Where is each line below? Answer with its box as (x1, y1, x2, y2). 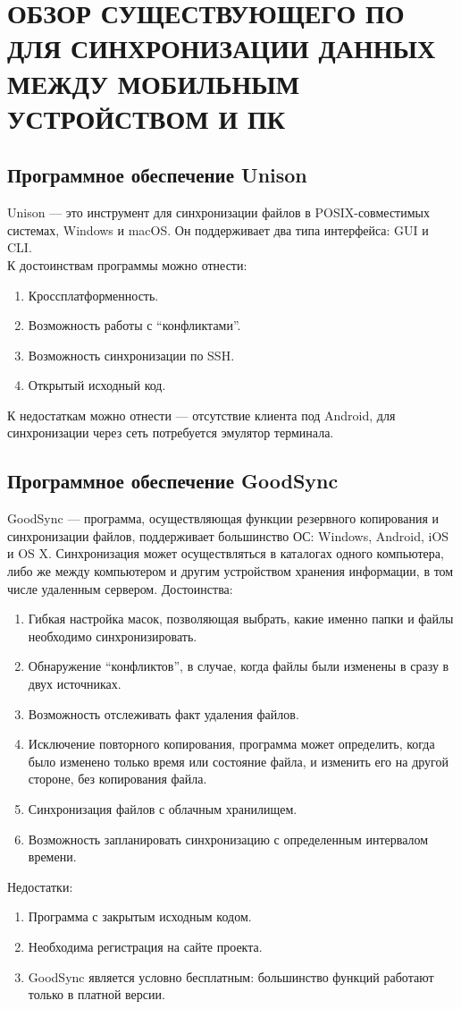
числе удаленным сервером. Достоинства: (7, 579, 233, 598)
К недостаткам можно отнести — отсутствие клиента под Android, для (7, 405, 396, 424)
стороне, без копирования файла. (28, 769, 207, 788)
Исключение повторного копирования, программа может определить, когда (28, 734, 435, 753)
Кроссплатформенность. (28, 285, 159, 304)
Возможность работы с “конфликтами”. (28, 316, 241, 335)
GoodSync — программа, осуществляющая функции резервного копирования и (7, 509, 440, 528)
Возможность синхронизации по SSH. (28, 345, 235, 364)
